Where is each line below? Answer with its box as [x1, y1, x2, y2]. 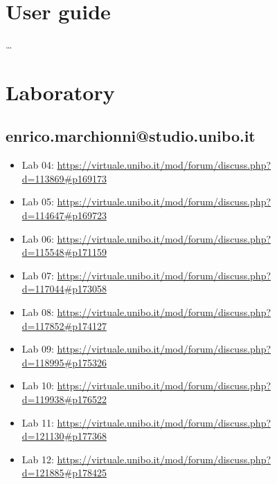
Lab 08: [21, 305, 54, 319]
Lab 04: [21, 158, 54, 172]
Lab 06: [21, 231, 54, 245]
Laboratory [6, 77, 115, 106]
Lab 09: [21, 342, 54, 356]
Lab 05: [21, 194, 54, 209]
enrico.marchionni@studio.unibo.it [6, 125, 256, 147]
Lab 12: [21, 452, 54, 466]
